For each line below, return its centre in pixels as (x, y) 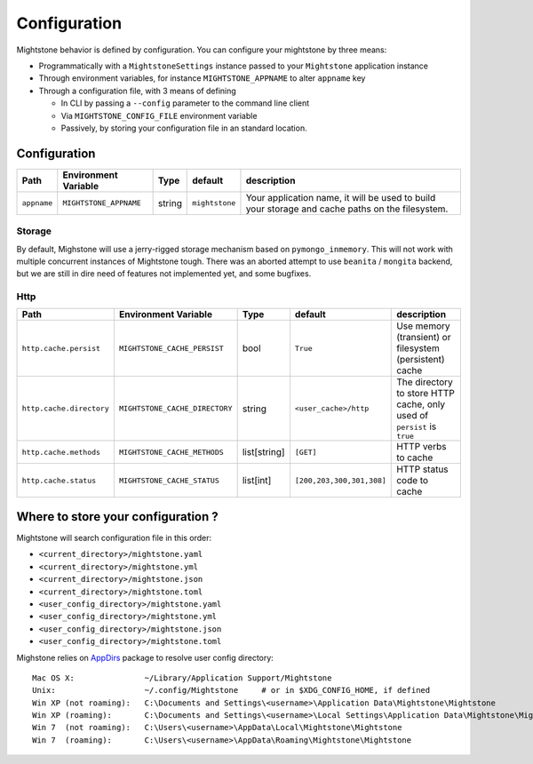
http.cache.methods (61, 452)
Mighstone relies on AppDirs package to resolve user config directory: (145, 657)
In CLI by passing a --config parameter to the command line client (185, 103)
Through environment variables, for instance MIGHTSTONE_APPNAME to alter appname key (202, 78)
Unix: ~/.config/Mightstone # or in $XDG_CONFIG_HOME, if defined (231, 690)
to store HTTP (426, 394)
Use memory (423, 326)
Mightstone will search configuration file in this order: (114, 537)
